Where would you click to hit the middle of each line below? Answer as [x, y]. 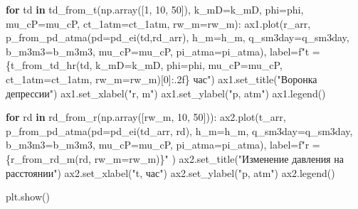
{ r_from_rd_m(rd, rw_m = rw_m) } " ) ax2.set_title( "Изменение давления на [175, 158]
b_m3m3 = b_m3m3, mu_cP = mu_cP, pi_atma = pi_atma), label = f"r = [163, 145]
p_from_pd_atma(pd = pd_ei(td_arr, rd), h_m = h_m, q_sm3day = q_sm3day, [179, 130]
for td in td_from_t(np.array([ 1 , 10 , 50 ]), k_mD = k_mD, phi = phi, [155, 9]
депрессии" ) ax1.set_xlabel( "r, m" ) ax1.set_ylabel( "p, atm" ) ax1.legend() [166, 93]
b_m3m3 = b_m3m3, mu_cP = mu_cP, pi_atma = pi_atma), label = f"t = [163, 51]
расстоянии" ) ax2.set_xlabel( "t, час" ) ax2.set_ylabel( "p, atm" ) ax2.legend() [170, 172]
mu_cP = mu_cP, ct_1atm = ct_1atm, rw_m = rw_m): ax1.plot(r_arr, [158, 23]
